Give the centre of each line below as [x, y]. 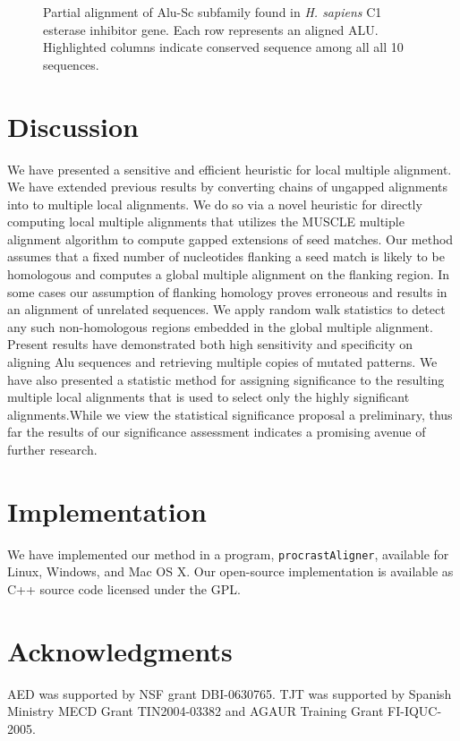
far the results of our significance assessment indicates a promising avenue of [217, 432]
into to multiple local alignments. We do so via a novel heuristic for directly [215, 204]
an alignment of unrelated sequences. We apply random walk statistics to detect [226, 309]
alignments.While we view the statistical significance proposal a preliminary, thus [230, 414]
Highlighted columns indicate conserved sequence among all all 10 [223, 47]
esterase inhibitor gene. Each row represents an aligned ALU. [211, 29]
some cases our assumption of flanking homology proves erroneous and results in [227, 291]
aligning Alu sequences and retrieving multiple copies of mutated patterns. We [222, 362]
